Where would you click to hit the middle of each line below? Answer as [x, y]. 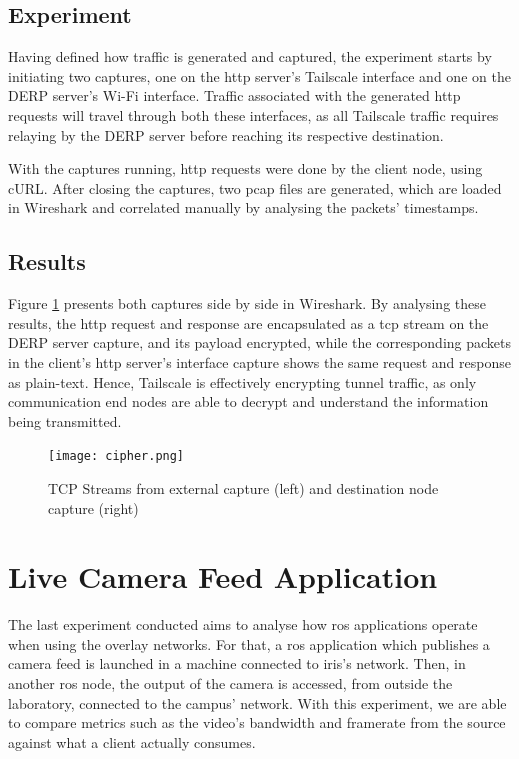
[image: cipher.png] [116, 456]
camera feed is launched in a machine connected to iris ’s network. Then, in [237, 663]
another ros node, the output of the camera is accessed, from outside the [230, 683]
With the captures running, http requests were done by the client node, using [245, 168]
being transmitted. [65, 420]
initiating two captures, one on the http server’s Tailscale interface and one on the [259, 75]
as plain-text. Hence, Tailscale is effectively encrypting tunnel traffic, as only [242, 381]
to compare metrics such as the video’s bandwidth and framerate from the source [257, 722]
